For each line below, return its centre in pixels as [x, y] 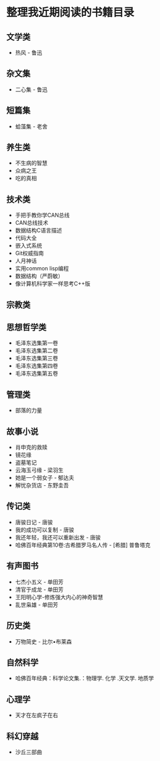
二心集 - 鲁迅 [31, 89]
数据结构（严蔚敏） [39, 276]
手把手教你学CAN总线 [42, 215]
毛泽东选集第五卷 [37, 373]
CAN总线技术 [32, 223]
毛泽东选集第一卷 [37, 343]
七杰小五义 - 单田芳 [39, 581]
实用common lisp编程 [42, 268]
